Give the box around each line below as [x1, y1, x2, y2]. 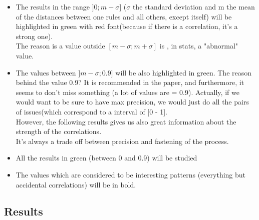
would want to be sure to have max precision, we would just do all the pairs [16, 96, 249, 107]
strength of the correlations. [16, 126, 102, 136]
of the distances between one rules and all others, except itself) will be [16, 11, 232, 21]
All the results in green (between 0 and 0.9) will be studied [16, 152, 197, 163]
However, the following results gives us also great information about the [16, 116, 236, 126]
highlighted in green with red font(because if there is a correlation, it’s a [16, 21, 238, 31]
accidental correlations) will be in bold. [16, 179, 136, 189]
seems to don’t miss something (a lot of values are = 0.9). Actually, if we [16, 86, 239, 97]
